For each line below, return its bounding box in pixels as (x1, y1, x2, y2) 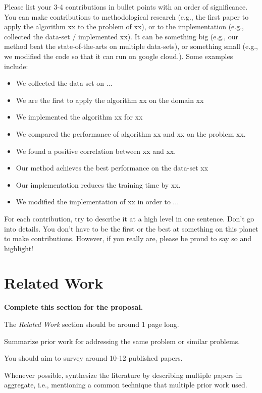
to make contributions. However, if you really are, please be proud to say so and (4, 233, 252, 244)
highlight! (4, 243, 33, 253)
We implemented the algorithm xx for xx (16, 111, 143, 122)
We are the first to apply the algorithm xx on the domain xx (16, 94, 204, 105)
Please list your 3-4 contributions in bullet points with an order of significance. (4, 2, 248, 12)
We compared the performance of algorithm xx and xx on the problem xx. (16, 128, 246, 139)
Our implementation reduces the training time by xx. (16, 179, 181, 190)
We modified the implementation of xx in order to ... (16, 196, 179, 207)
